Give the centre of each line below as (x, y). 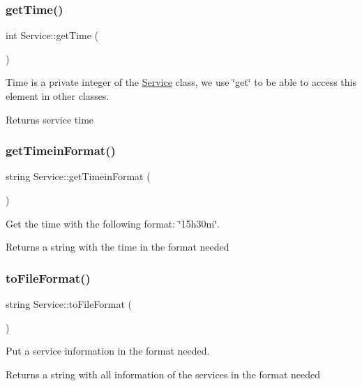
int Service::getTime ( (52, 35)
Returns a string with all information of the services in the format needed (163, 374)
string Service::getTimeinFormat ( (78, 176)
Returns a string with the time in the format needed (118, 247)
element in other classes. (58, 96)
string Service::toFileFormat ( (69, 304)
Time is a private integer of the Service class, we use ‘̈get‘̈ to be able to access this (181, 82)
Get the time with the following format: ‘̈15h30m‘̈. (113, 223)
